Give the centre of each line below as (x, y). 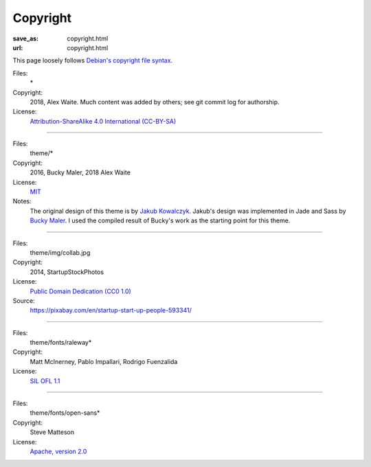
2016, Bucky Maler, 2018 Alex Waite (80, 172)
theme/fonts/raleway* (61, 343)
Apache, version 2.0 (58, 451)
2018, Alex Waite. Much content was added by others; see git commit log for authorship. (155, 102)
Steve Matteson (52, 432)
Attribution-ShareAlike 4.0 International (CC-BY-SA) (103, 121)
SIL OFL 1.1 (45, 380)
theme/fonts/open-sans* (65, 413)
